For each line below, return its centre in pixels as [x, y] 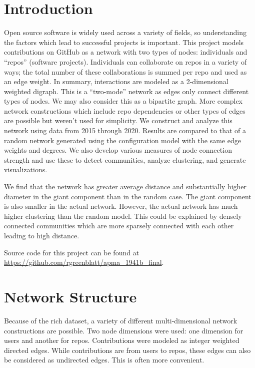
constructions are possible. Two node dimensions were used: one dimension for [124, 330]
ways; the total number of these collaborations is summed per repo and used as [125, 71]
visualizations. [26, 169]
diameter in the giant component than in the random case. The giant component [128, 196]
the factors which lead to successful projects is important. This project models [124, 42]
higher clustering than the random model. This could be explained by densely [123, 216]
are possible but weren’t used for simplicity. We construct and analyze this [118, 120]
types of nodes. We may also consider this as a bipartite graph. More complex [123, 101]
